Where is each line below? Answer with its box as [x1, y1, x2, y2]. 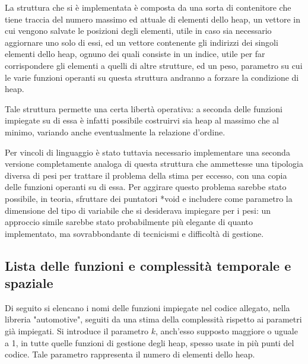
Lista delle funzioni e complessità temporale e [5, 256, 291, 274]
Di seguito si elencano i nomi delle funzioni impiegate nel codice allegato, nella [5, 301, 290, 314]
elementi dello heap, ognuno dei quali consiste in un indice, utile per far [5, 48, 265, 60]
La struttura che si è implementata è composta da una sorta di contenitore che [5, 1, 291, 13]
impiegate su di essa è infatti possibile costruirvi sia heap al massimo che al [5, 114, 279, 126]
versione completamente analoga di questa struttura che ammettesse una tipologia [5, 157, 303, 170]
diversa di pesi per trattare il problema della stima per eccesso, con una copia [5, 169, 287, 181]
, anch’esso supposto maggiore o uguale [155, 325, 298, 337]
